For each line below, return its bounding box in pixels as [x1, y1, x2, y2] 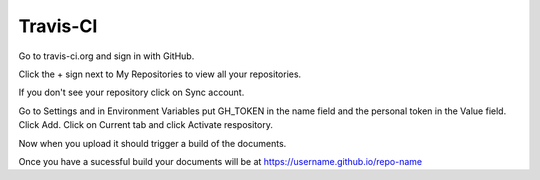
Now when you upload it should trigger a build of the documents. [18, 137, 287, 149]
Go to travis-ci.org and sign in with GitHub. [18, 50, 195, 62]
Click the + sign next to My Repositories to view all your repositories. [18, 68, 302, 80]
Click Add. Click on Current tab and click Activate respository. [18, 119, 274, 131]
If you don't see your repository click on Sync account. [18, 86, 245, 99]
